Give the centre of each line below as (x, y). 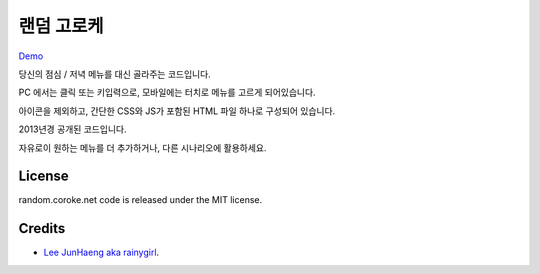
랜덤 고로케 (61, 26)
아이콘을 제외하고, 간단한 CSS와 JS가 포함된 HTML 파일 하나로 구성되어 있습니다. (177, 111)
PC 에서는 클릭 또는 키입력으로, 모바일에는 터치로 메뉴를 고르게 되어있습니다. (167, 92)
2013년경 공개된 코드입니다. (72, 129)
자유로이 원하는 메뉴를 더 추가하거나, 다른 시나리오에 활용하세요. (142, 147)
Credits (42, 228)
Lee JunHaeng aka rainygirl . (101, 252)
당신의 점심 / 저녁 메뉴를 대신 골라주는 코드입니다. (115, 74)
